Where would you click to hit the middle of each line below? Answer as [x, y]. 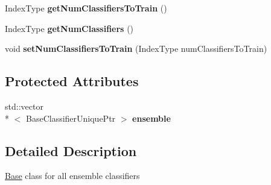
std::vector [24, 106]
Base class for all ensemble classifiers [72, 176]
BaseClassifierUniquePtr [71, 118]
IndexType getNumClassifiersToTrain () [86, 8]
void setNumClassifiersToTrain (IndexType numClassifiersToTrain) [136, 49]
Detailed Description [71, 150]
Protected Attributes [72, 81]
